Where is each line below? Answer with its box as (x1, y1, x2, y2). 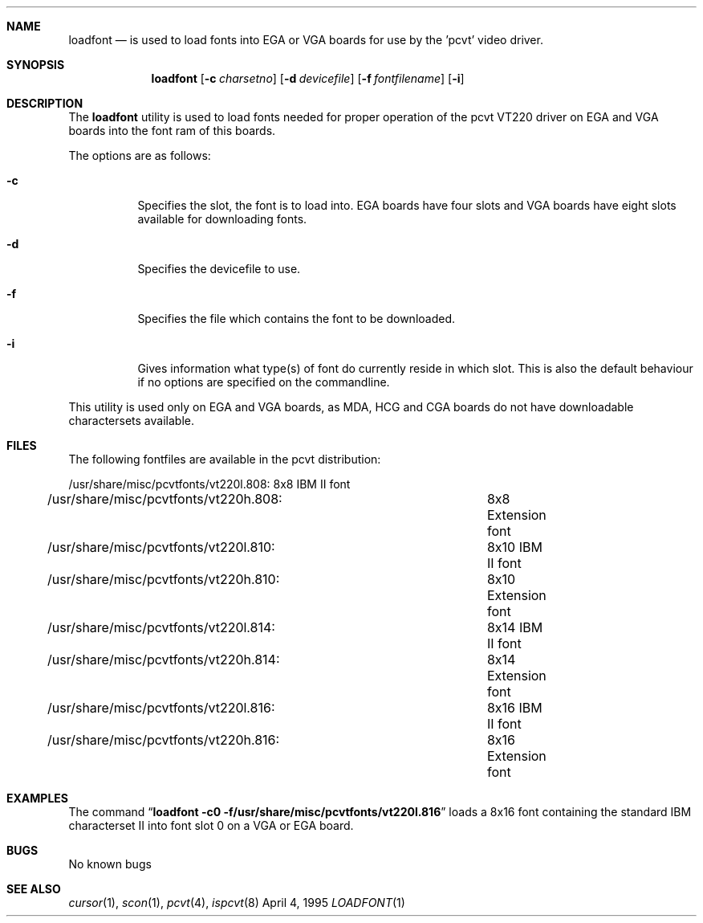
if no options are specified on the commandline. (137, 375, 390, 389)
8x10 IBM (486, 539, 542, 555)
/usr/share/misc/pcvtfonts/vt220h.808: (47, 491, 282, 507)
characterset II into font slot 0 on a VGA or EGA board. (68, 819, 354, 832)
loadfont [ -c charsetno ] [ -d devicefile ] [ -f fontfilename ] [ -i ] (151, 71, 465, 85)
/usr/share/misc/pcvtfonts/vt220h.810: (47, 571, 280, 587)
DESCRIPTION (6, 96, 83, 110)
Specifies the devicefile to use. (137, 262, 301, 276)
